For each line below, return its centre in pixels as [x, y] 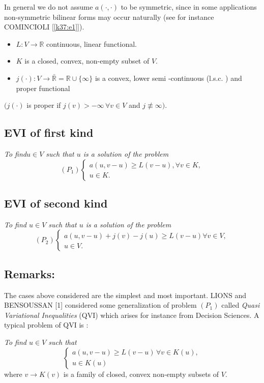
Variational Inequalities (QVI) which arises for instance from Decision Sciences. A [132, 315]
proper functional [43, 88]
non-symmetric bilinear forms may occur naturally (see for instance [109, 17]
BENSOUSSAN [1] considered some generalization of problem [100, 305]
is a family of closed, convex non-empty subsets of [141, 374]
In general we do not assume [49, 7]
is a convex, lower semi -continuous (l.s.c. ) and [168, 78]
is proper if [44, 105]
